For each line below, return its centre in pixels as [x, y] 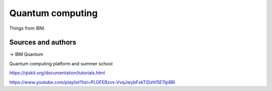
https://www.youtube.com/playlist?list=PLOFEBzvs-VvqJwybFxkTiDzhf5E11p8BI [92, 82]
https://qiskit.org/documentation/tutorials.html [57, 73]
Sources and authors [43, 42]
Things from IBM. [27, 28]
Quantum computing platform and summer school [61, 63]
